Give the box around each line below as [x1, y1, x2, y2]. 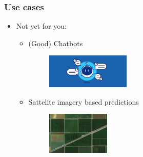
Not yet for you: [16, 21, 67, 31]
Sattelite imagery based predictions [28, 96, 139, 107]
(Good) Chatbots [28, 37, 83, 48]
